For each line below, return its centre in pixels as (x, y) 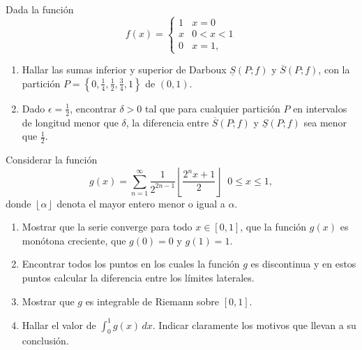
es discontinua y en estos (303, 264)
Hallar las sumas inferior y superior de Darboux (124, 70)
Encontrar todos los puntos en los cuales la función (131, 264)
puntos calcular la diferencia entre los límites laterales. (138, 277)
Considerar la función (52, 160)
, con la (334, 70)
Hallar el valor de (59, 325)
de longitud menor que (70, 122)
